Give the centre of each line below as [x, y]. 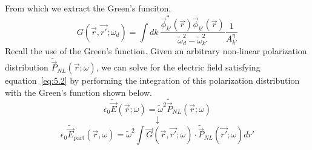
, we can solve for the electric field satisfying [178, 67]
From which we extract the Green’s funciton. [88, 8]
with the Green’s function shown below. [78, 92]
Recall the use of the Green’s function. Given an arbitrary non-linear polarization [156, 51]
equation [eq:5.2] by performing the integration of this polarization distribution [152, 80]
